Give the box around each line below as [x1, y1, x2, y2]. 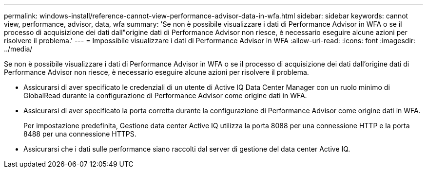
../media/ [4, 45, 33, 53]
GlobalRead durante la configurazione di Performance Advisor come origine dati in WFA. [23, 91, 307, 100]
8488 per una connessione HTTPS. [23, 130, 136, 138]
